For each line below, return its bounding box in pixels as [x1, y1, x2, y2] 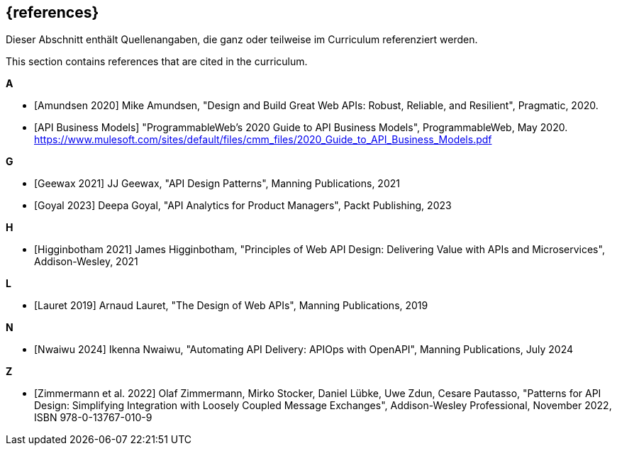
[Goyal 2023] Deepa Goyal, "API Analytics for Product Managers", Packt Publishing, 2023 [34, 199, 452, 212]
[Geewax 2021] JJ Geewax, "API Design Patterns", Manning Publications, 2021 [34, 177, 400, 190]
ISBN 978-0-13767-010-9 [34, 411, 152, 424]
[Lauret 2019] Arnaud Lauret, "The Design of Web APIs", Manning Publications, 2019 [34, 299, 428, 312]
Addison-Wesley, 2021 [34, 255, 138, 268]
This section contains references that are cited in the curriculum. [6, 55, 308, 68]
